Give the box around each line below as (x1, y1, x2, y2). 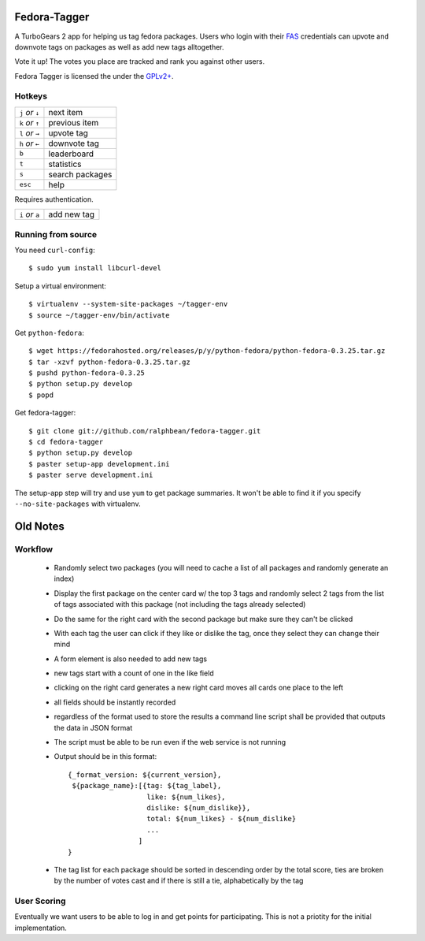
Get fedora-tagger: (14, 408, 76, 418)
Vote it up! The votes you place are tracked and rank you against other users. (14, 57, 265, 66)
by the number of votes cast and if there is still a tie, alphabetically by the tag (54, 876, 304, 886)
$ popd (28, 390, 54, 400)
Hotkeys (14, 91, 47, 102)
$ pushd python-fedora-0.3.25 (28, 369, 146, 378)
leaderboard (48, 148, 94, 159)
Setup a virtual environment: (14, 281, 106, 291)
